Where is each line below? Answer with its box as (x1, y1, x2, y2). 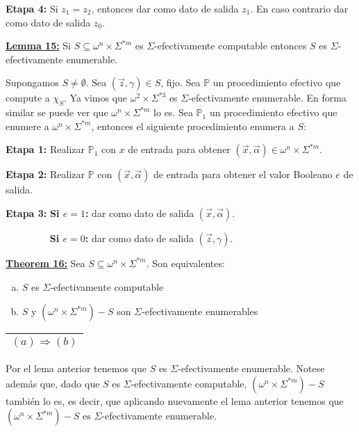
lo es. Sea (153, 105, 193, 120)
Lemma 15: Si (6, 38, 71, 53)
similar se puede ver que (6, 105, 108, 120)
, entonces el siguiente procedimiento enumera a (91, 118, 294, 133)
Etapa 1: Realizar (6, 142, 85, 157)
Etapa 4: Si (6, 1, 58, 15)
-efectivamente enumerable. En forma (188, 90, 347, 105)
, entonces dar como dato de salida (91, 1, 239, 15)
